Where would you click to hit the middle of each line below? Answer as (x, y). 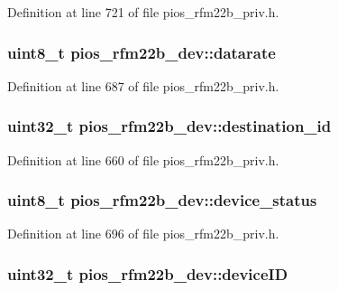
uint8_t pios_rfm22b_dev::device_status (162, 200)
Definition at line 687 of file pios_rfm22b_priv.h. (143, 85)
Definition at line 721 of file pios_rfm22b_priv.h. (143, 12)
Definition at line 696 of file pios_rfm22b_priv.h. (143, 234)
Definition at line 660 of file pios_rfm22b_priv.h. (143, 159)
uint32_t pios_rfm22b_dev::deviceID (148, 273)
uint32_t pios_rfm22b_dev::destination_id (169, 126)
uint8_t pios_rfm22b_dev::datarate (142, 52)
